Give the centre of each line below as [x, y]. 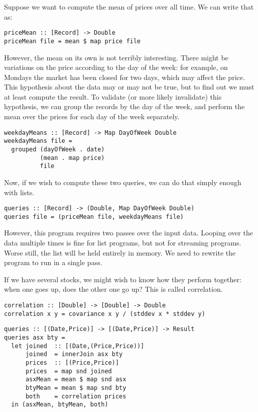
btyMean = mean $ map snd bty [76, 388]
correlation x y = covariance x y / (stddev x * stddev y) [105, 314]
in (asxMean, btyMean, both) [60, 405]
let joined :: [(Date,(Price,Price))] [78, 346]
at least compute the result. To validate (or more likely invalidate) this [113, 96]
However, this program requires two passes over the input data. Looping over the [128, 233]
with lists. [19, 192]
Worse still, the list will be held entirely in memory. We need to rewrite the [120, 252]
